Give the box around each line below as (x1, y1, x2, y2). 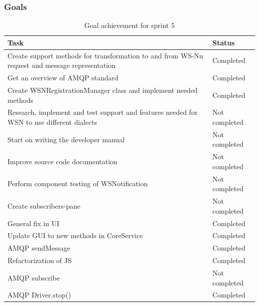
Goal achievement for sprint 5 (84, 20, 175, 30)
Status (212, 37, 235, 47)
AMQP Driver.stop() (7, 290, 71, 300)
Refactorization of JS (7, 255, 72, 266)
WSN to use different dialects (7, 116, 97, 127)
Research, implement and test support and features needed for (7, 107, 198, 117)
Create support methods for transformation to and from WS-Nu (7, 50, 203, 60)
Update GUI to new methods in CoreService (7, 230, 143, 241)
